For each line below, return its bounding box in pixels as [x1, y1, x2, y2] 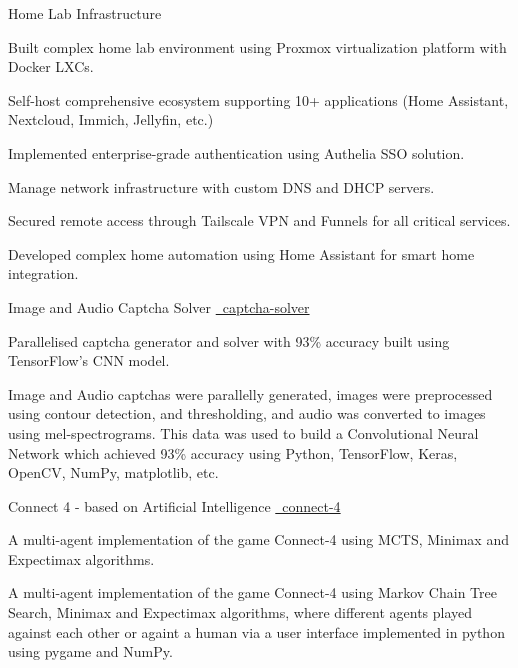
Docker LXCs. [8, 56, 94, 77]
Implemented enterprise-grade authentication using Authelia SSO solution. [8, 142, 465, 163]
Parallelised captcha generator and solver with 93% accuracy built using [8, 330, 450, 351]
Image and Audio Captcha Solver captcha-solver [8, 296, 310, 317]
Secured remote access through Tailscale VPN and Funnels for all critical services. [8, 210, 511, 231]
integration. [8, 263, 79, 284]
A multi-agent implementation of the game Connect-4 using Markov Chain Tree [8, 582, 497, 603]
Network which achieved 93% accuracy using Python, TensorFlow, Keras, [8, 442, 458, 463]
